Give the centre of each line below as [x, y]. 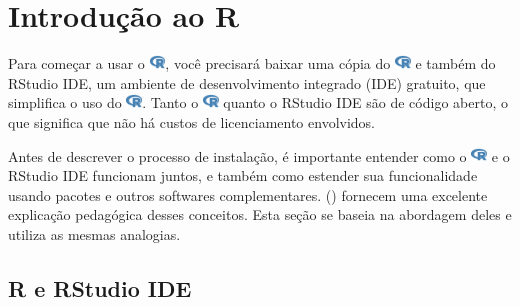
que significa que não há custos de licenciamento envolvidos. [192, 121]
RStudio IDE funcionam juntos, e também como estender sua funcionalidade [243, 175]
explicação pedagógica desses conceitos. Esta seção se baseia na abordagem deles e [260, 214]
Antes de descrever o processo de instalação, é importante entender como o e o [259, 155]
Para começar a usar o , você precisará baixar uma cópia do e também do [252, 63]
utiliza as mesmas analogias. [94, 233]
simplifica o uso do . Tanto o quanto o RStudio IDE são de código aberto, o [258, 102]
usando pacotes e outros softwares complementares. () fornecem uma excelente [248, 194]
